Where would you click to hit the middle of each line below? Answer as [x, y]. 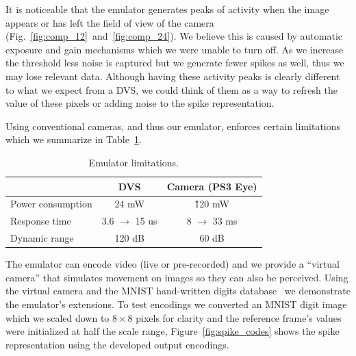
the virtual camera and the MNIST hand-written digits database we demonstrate [178, 291]
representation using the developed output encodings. [117, 344]
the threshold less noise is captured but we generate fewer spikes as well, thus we [175, 63]
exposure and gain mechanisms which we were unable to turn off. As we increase [175, 49]
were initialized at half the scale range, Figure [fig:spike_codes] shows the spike [173, 331]
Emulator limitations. [133, 162]
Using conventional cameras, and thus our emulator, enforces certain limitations [173, 126]
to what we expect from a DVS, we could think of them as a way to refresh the [171, 89]
